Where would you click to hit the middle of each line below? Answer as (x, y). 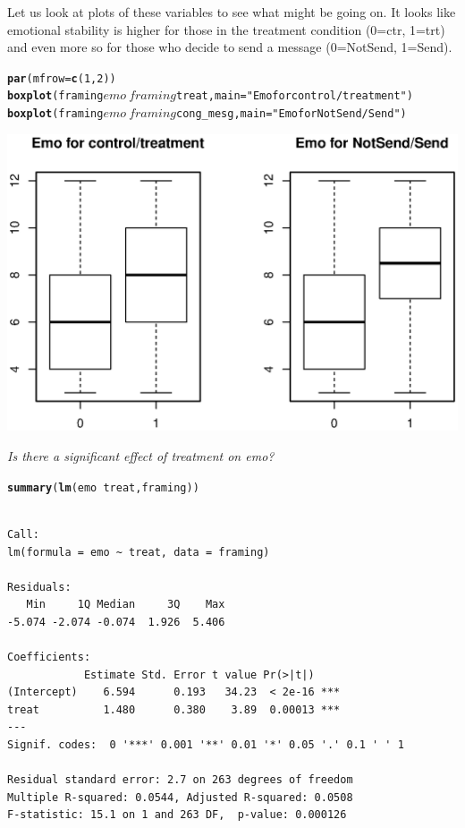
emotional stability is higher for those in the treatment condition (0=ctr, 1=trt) (226, 29)
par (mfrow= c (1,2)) (62, 78)
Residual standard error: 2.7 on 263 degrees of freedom (180, 780)
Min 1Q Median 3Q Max (126, 605)
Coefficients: (49, 657)
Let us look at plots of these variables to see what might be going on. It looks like (232, 12)
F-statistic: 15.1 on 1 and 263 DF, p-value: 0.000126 (177, 815)
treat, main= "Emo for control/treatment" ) (294, 96)
